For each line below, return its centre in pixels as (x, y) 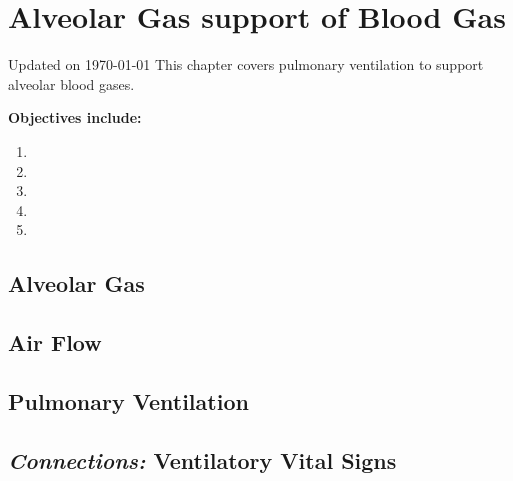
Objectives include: (75, 117)
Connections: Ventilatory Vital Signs (202, 459)
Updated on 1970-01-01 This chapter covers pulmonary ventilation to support (246, 64)
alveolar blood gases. (71, 83)
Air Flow (55, 342)
